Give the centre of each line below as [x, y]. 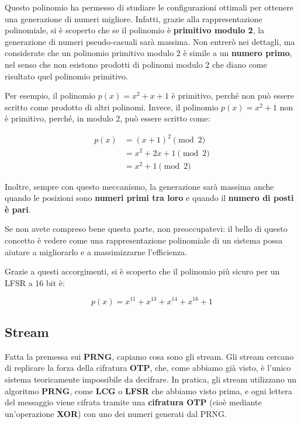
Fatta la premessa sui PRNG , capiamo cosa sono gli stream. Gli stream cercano [149, 356]
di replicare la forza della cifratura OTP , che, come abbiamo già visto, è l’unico [148, 368]
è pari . [18, 209]
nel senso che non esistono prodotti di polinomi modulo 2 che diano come [136, 64]
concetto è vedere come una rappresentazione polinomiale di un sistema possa [144, 240]
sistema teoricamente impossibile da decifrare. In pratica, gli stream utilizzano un [151, 379]
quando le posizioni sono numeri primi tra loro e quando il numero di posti [149, 198]
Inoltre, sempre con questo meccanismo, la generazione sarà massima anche [139, 186]
